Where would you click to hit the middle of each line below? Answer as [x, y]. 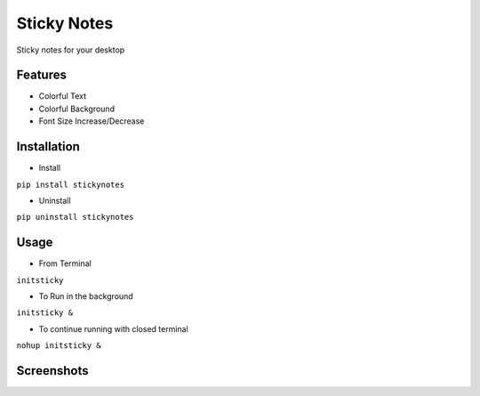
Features [41, 75]
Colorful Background [77, 109]
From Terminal [65, 263]
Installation [48, 147]
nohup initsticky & [59, 346]
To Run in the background [86, 296]
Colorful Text [62, 96]
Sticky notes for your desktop [71, 50]
